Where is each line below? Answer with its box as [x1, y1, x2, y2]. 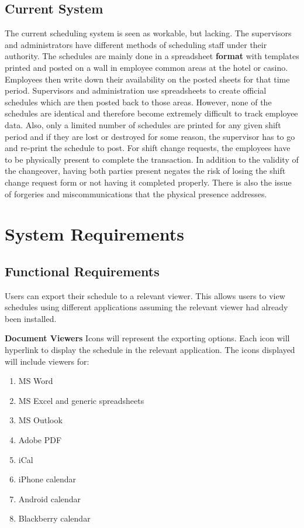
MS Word [18, 375, 53, 387]
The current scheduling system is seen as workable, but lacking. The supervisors [5, 27, 292, 39]
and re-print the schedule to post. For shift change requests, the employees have [5, 142, 291, 154]
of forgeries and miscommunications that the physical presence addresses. [5, 187, 267, 200]
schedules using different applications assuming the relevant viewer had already [5, 301, 288, 313]
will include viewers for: [5, 355, 89, 367]
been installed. [5, 312, 57, 324]
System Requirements [5, 222, 184, 246]
